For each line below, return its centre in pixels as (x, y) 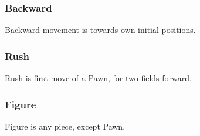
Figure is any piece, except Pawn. (65, 126)
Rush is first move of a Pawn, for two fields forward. (98, 78)
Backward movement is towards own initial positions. (100, 30)
